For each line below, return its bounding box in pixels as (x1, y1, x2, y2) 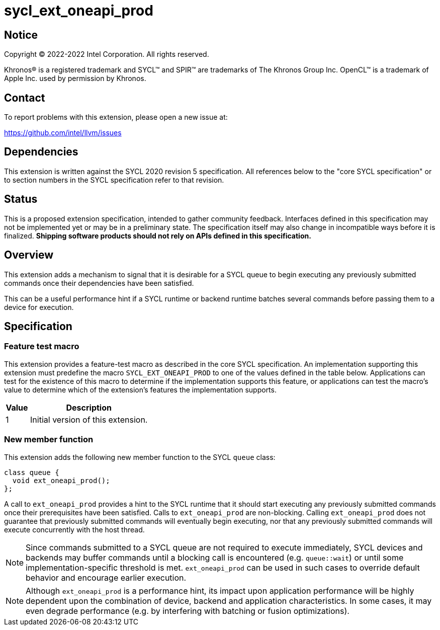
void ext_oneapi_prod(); (12, 476, 110, 485)
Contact (4, 91, 45, 104)
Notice (4, 28, 38, 41)
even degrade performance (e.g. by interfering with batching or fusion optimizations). (26, 605, 349, 616)
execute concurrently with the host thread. (4, 525, 145, 534)
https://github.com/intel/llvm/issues (4, 128, 122, 137)
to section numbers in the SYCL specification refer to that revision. (4, 175, 224, 184)
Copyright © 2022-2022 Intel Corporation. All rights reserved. (4, 50, 209, 59)
